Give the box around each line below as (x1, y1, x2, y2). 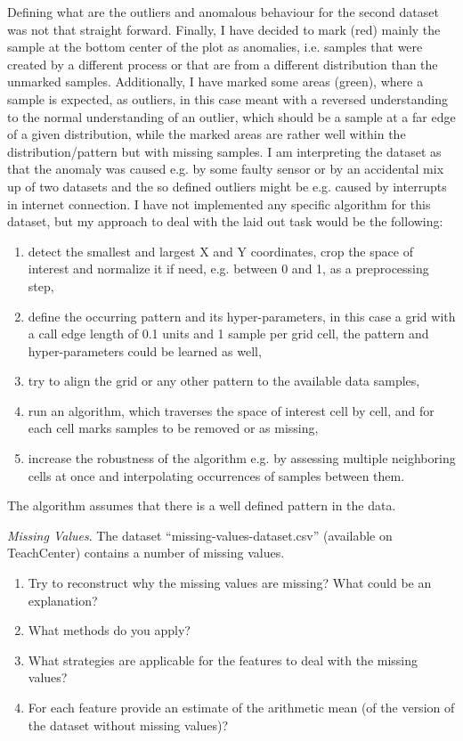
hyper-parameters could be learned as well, (28, 341, 262, 360)
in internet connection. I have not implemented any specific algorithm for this (7, 194, 431, 213)
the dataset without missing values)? (28, 715, 229, 734)
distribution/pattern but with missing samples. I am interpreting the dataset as (7, 142, 442, 160)
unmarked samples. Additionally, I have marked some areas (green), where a (7, 72, 424, 91)
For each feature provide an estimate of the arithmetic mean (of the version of (28, 698, 455, 716)
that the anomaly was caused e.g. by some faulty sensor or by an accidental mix (7, 159, 444, 178)
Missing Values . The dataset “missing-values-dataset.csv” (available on (7, 525, 393, 544)
